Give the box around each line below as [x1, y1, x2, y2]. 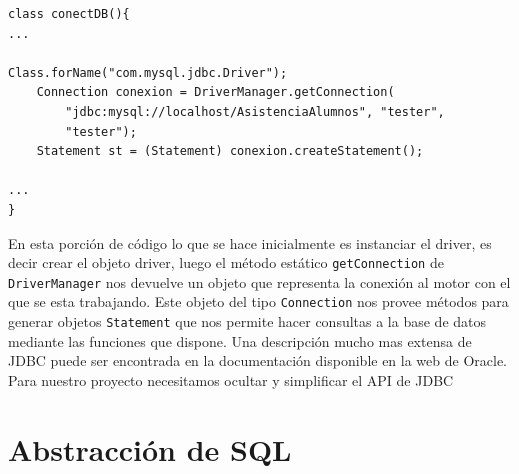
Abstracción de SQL [8, 428, 292, 469]
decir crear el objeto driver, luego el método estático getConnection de [8, 252, 444, 273]
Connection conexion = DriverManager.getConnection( [36, 85, 395, 100]
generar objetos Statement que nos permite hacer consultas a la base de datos [8, 311, 487, 332]
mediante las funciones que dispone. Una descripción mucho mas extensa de [8, 330, 472, 351]
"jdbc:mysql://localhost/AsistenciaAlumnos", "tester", [65, 104, 445, 119]
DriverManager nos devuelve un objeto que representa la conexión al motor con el [8, 271, 511, 292]
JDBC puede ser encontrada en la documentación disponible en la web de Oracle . [8, 350, 508, 371]
